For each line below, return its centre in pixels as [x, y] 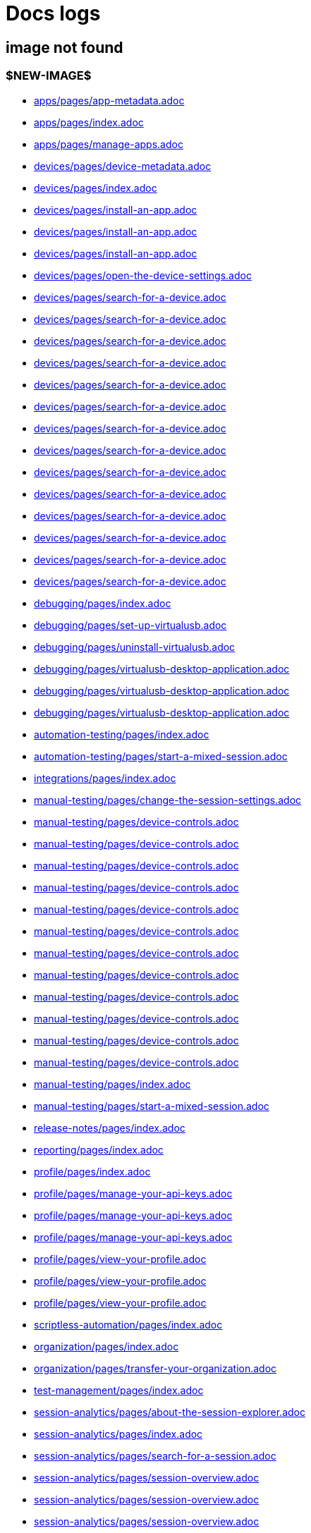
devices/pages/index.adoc [96, 188]
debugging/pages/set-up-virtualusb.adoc [130, 625]
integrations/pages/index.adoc [105, 778]
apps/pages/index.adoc [89, 122]
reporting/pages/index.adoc [99, 1149]
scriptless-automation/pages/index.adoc [128, 1324]
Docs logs [53, 13]
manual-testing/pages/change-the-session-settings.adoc [168, 800]
